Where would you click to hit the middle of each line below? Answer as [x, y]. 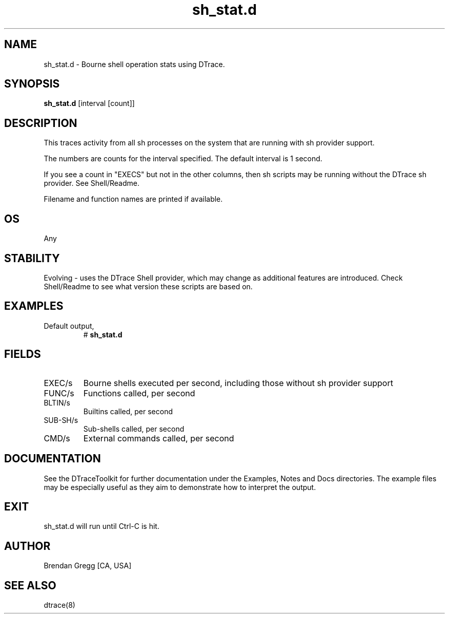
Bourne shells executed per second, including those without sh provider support [238, 383]
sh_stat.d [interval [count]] [89, 103]
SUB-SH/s [61, 420]
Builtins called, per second [128, 411]
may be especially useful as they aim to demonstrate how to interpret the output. [180, 487]
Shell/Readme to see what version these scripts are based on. [148, 286]
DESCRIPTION [41, 123]
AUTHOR [27, 546]
